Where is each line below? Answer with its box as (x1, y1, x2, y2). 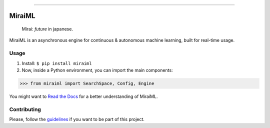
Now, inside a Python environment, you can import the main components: (21, 67, 173, 73)
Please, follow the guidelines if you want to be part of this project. (9, 116, 145, 122)
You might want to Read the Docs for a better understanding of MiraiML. (9, 93, 158, 99)
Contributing (9, 105, 41, 112)
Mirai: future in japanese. (21, 26, 73, 32)
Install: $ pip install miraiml (21, 60, 92, 66)
